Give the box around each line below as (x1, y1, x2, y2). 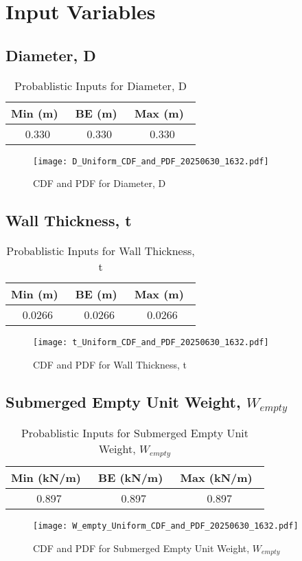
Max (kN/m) (180, 470, 253, 486)
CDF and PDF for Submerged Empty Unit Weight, (33, 540, 250, 555)
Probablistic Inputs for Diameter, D (14, 77, 187, 93)
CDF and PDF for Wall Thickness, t (33, 357, 187, 371)
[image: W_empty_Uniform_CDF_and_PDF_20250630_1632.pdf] (33, 521, 299, 531)
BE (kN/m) (98, 470, 163, 486)
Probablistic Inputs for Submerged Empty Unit (21, 425, 248, 441)
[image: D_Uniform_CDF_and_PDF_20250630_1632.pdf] (33, 156, 269, 166)
